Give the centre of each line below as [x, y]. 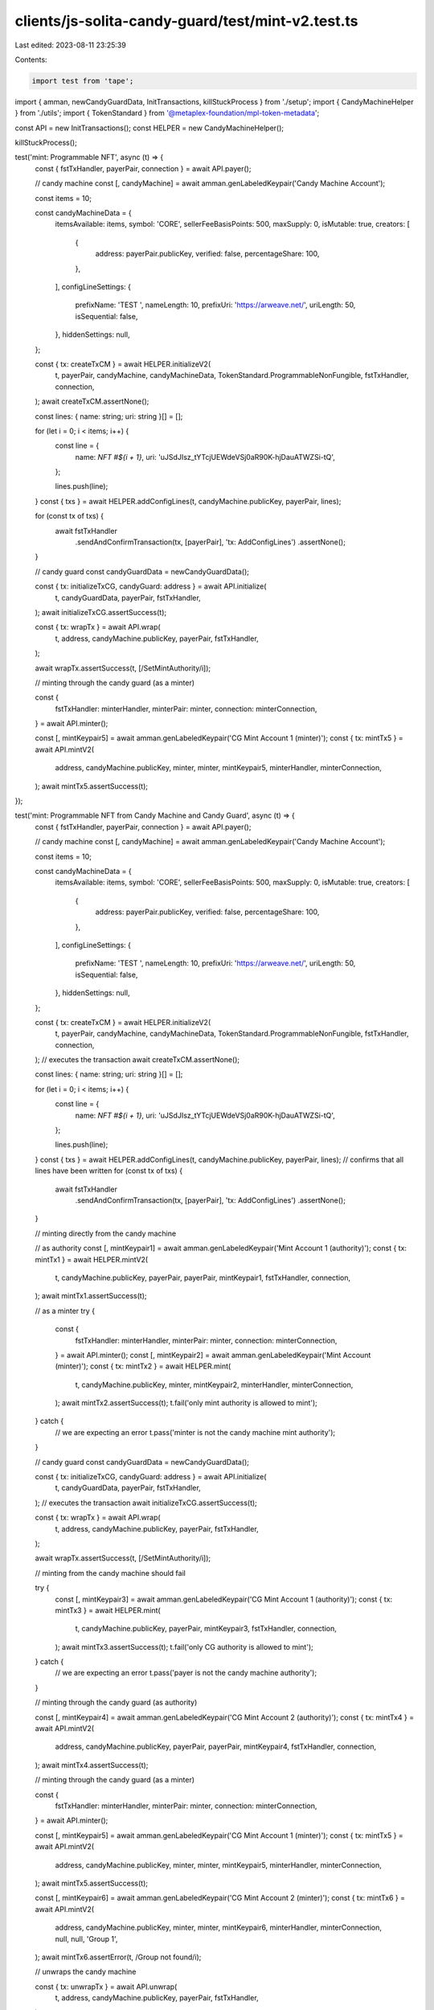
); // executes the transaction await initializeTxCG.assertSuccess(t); [146, 1503]
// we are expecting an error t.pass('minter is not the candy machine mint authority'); [195, 1432]
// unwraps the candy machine [86, 1972]
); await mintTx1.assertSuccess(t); [91, 1296]
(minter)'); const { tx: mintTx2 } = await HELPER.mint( [143, 1366]
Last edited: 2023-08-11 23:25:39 [70, 45]
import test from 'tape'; [83, 81]
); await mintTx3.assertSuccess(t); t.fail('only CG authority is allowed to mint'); [184, 1647]
